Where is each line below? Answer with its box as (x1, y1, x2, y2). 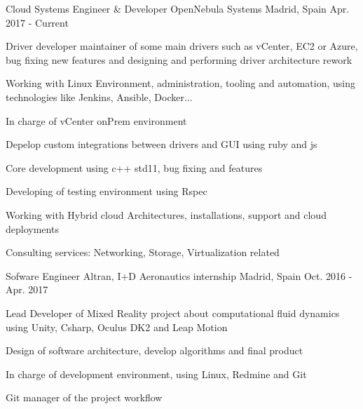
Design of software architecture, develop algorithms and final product (6, 343, 303, 358)
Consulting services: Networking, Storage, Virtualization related (6, 245, 280, 260)
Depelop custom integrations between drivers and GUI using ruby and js (6, 137, 317, 152)
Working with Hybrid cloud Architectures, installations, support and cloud (6, 207, 327, 222)
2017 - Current (6, 15, 69, 29)
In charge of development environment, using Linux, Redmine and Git (6, 366, 307, 381)
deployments (6, 221, 59, 236)
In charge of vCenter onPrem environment (6, 113, 187, 128)
